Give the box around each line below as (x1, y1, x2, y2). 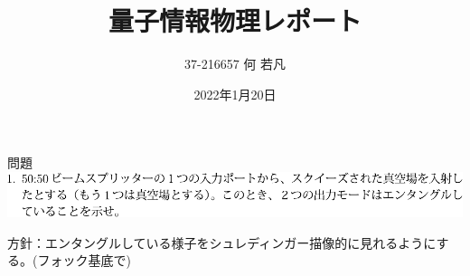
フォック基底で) (37, 251, 131, 270)
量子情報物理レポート (108, 2, 362, 39)
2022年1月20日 (193, 84, 277, 103)
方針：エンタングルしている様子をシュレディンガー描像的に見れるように (7, 233, 437, 252)
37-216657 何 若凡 (184, 54, 286, 73)
